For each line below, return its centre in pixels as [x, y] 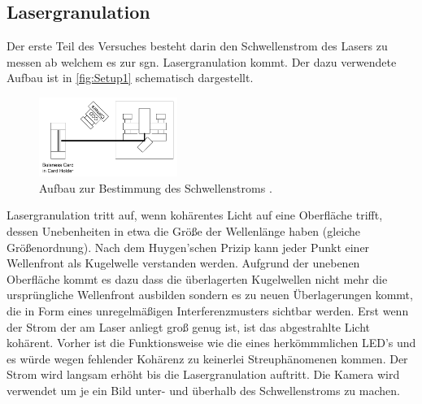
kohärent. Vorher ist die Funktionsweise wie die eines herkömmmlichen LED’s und [211, 343]
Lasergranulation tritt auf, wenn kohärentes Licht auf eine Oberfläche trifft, [195, 215]
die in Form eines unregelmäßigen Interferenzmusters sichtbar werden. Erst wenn [208, 311]
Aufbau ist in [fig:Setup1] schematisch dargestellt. [130, 78]
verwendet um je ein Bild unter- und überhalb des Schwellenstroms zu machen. [203, 390]
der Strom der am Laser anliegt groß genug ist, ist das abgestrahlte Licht [189, 326]
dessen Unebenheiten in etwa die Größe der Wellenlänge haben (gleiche [184, 231]
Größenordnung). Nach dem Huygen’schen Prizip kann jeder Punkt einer [188, 247]
